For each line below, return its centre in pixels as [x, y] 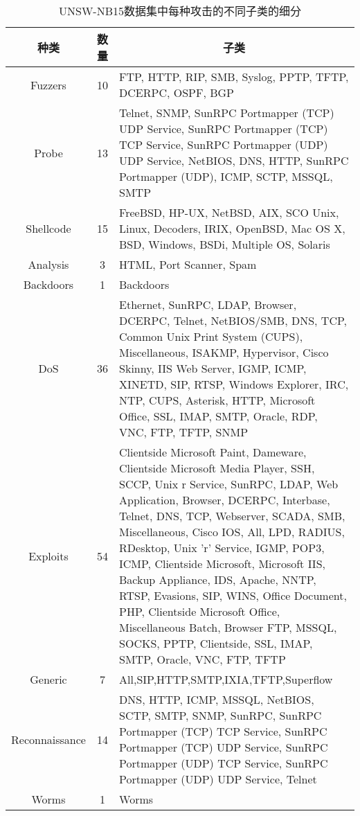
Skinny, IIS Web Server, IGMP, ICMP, [213, 368]
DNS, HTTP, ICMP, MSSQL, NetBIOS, [217, 699]
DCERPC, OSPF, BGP [177, 92]
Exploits [48, 556]
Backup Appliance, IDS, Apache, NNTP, [218, 579]
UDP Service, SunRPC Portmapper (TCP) [224, 128]
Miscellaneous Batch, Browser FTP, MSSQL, [228, 627]
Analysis [48, 264]
